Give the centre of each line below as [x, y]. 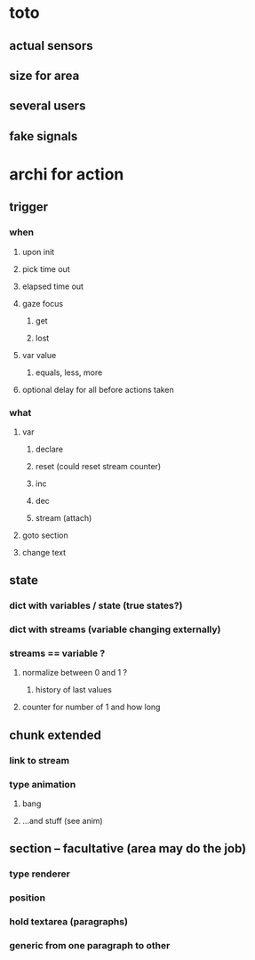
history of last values [74, 690]
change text [44, 552]
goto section [45, 535]
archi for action [67, 174]
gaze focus [43, 303]
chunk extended [56, 735]
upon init [38, 252]
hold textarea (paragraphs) [69, 922]
